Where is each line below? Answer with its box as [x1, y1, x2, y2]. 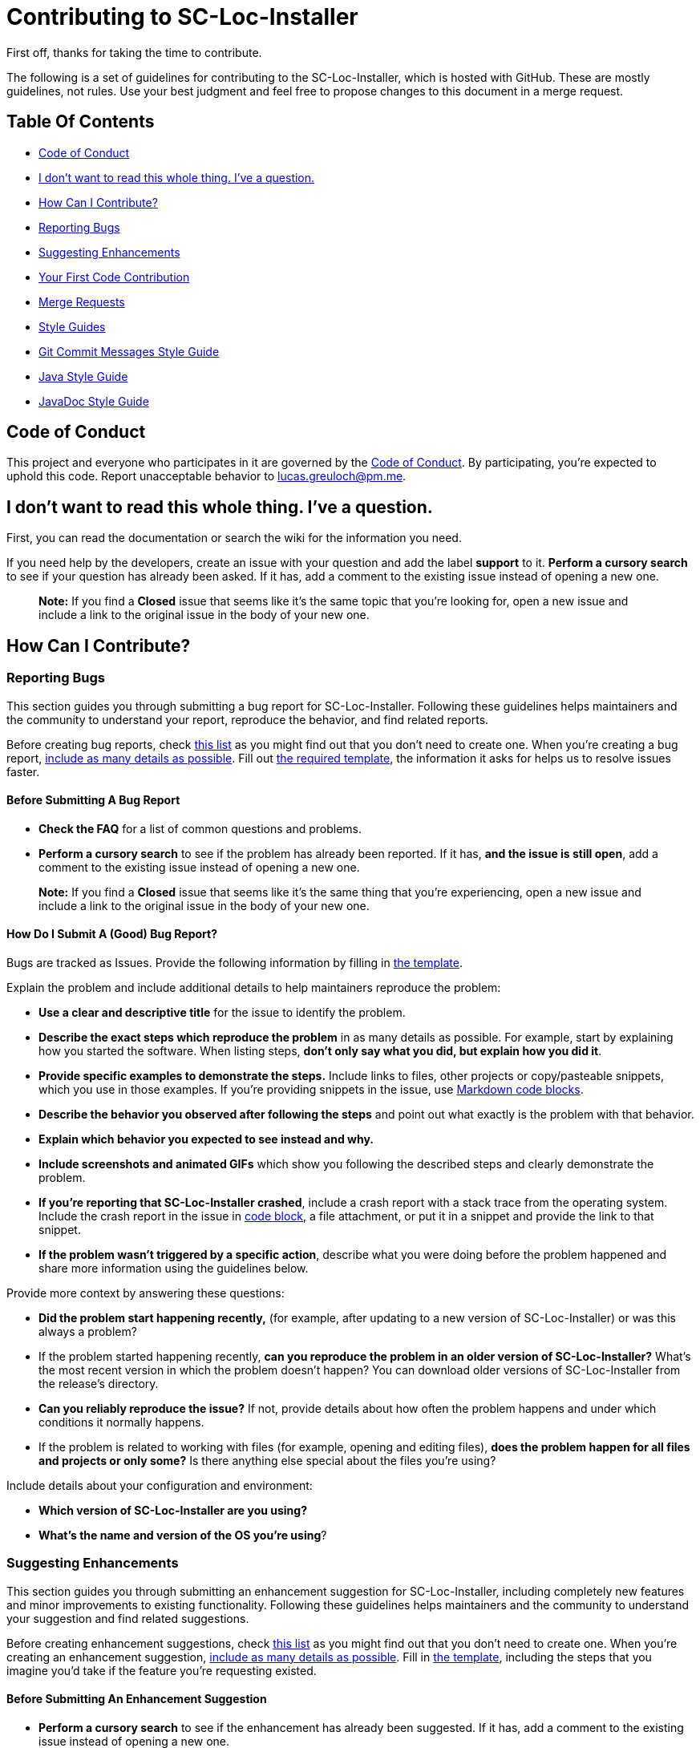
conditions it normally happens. [38, 1414, 204, 1429]
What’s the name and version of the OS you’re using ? [38, 1527, 327, 1542]
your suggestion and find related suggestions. [6, 1611, 249, 1625]
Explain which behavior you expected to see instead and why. [38, 1131, 374, 1146]
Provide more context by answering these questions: [6, 1285, 285, 1300]
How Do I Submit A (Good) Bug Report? [6, 927, 218, 941]
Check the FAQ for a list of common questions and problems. [38, 821, 362, 836]
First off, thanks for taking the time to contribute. [6, 45, 262, 59]
